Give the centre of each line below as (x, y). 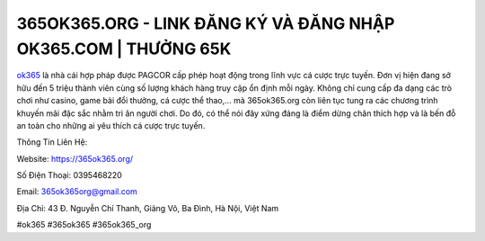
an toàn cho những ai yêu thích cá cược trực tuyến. (111, 125)
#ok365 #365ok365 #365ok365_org (84, 225)
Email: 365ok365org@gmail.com (77, 192)
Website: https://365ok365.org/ (75, 158)
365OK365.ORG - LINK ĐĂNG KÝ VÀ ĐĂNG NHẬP (206, 23)
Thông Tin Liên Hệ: (52, 142)
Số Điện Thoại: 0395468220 (70, 175)
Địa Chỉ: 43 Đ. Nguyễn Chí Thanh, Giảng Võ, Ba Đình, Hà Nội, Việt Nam (148, 208)
